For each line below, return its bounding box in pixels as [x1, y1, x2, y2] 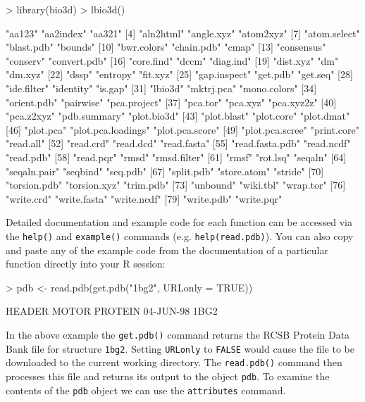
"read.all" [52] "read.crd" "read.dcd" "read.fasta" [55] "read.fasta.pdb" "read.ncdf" [6, 136, 351, 151]
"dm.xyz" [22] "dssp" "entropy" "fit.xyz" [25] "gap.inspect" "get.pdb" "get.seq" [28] [6, 67, 353, 82]
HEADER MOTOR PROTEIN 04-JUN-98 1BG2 [6, 303, 218, 318]
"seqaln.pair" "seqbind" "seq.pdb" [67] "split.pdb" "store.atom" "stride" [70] [6, 163, 324, 178]
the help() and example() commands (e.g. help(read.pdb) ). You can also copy [6, 228, 354, 243]
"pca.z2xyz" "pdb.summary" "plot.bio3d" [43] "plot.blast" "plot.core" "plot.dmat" [6, 108, 350, 123]
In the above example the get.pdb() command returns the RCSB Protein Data [6, 327, 350, 341]
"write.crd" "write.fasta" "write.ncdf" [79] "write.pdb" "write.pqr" [6, 191, 283, 206]
